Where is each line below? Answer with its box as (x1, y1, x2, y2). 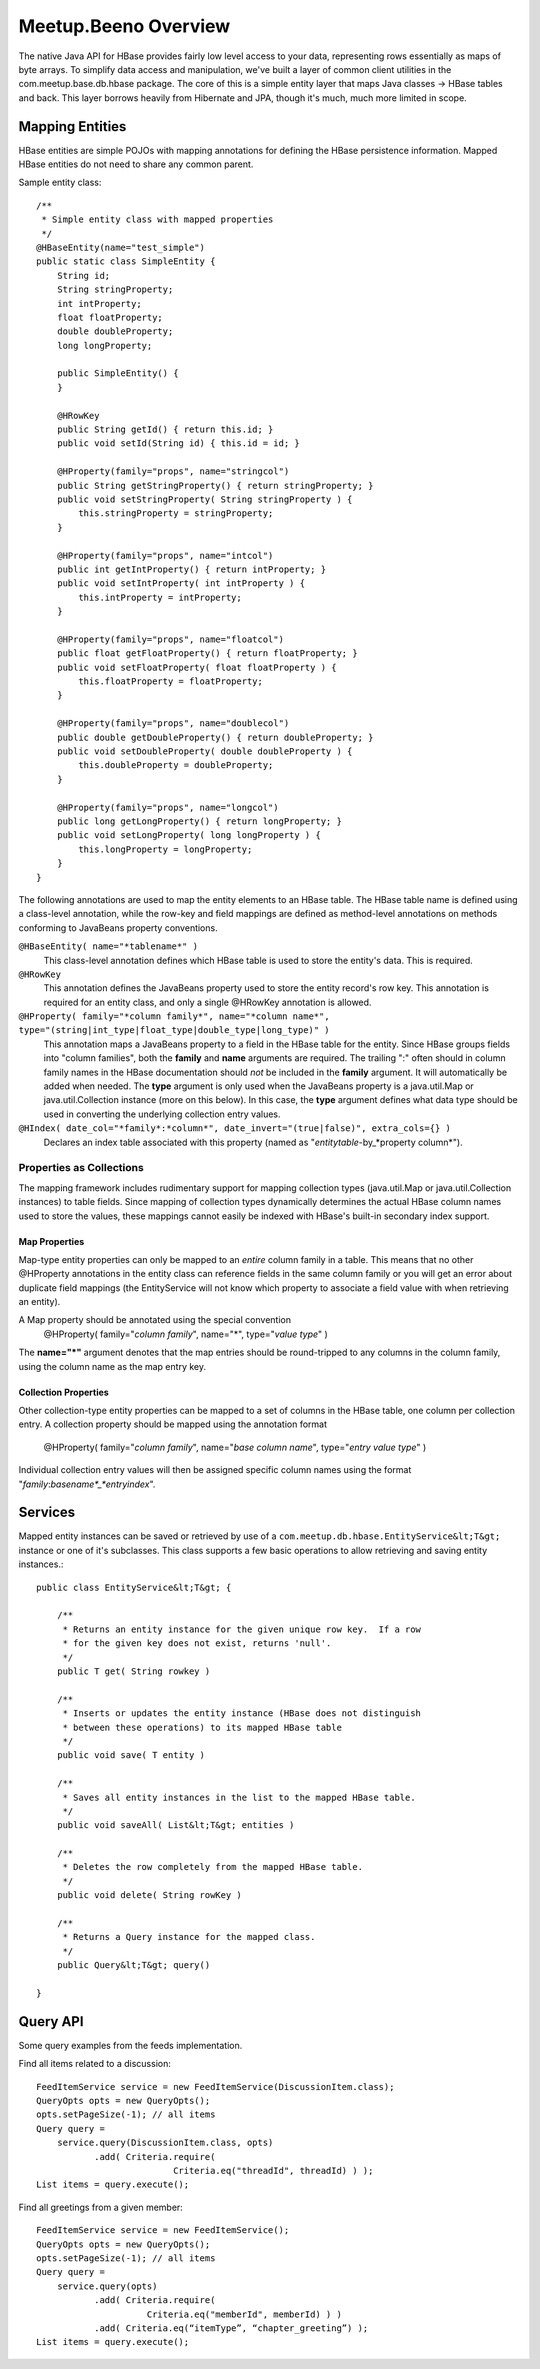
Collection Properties (18, 1386, 109, 1398)
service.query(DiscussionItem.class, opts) (56, 2137, 274, 2149)
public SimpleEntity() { (56, 368, 179, 379)
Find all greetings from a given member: (18, 2201, 184, 2213)
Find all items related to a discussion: (18, 2058, 172, 2070)
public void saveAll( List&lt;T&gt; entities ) (56, 1820, 295, 1831)
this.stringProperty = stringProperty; (78, 508, 274, 519)
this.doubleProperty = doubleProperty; (78, 760, 274, 771)
